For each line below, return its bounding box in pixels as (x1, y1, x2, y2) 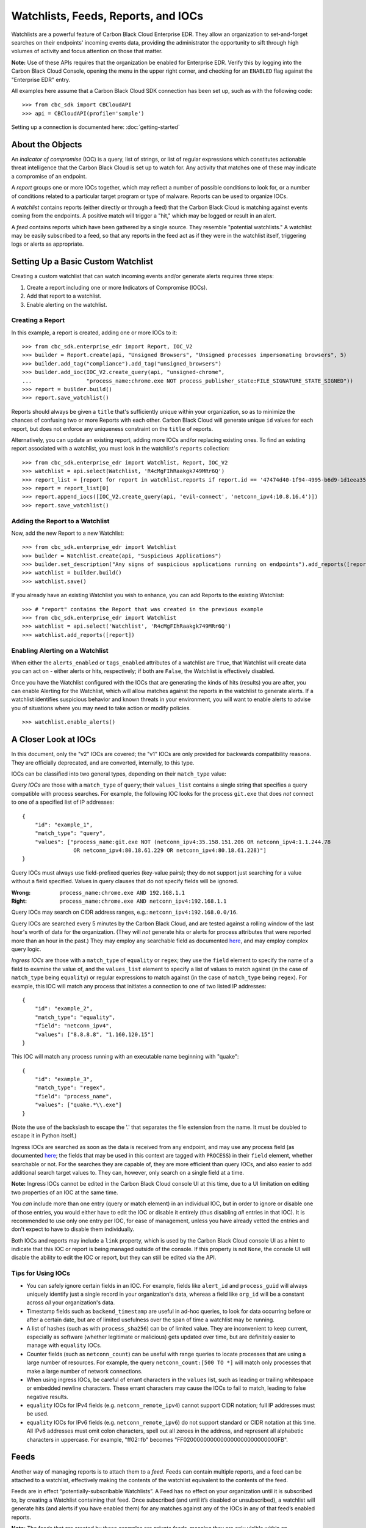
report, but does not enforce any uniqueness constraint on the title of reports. (11, 425, 213, 432)
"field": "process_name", (34, 1093, 113, 1100)
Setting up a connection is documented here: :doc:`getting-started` (11, 123, 180, 131)
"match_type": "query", (34, 830, 106, 837)
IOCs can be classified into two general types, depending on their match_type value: (11, 770, 227, 777)
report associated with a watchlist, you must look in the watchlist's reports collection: (11, 445, 230, 452)
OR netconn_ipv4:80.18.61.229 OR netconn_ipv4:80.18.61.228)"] (73, 847, 267, 854)
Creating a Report (11, 316, 65, 325)
